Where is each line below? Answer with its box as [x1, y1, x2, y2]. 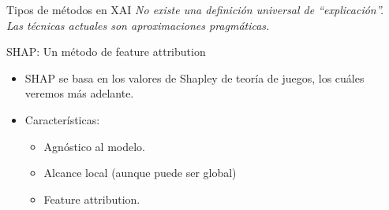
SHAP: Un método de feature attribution [6, 43, 206, 60]
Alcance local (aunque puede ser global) [43, 164, 237, 181]
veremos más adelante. [24, 85, 134, 101]
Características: [24, 111, 100, 127]
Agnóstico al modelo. [43, 138, 146, 154]
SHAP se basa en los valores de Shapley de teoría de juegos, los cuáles [24, 69, 365, 86]
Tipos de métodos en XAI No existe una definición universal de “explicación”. [6, 2, 384, 17]
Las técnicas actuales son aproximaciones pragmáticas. [6, 17, 270, 33]
